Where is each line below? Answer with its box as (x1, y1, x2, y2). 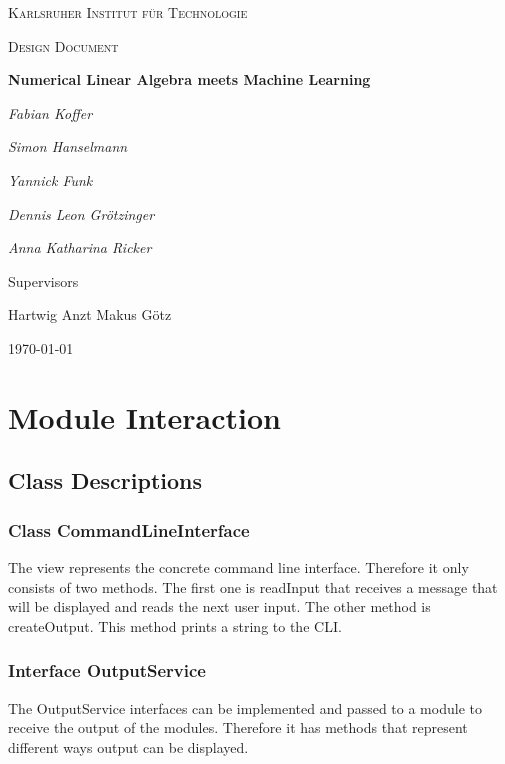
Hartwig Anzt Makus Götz (8, 304, 172, 325)
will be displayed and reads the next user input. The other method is (8, 596, 431, 617)
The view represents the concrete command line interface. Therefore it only (8, 556, 469, 577)
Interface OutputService (8, 658, 206, 683)
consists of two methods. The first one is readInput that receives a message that (8, 576, 498, 597)
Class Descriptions (8, 465, 203, 496)
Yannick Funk (8, 169, 93, 190)
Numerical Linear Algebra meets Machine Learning (8, 69, 371, 90)
